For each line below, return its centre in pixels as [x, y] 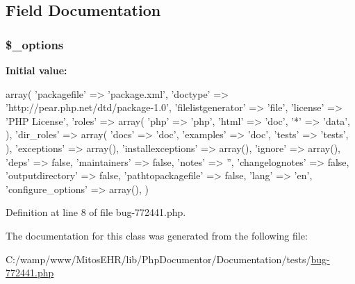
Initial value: [36, 70]
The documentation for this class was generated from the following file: [157, 235]
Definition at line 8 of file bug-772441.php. [96, 212]
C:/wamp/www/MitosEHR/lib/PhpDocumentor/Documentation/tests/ [158, 259]
